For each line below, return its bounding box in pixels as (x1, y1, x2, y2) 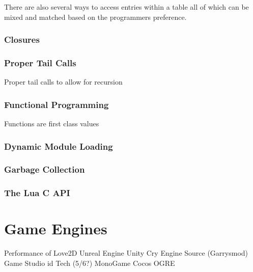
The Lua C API (4, 186, 70, 199)
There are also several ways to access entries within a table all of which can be (4, 2, 249, 12)
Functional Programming (4, 98, 109, 111)
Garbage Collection (4, 163, 85, 176)
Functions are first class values (4, 118, 99, 129)
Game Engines (4, 218, 107, 239)
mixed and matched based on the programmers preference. (4, 11, 187, 22)
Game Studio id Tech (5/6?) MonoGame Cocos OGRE (4, 257, 175, 268)
